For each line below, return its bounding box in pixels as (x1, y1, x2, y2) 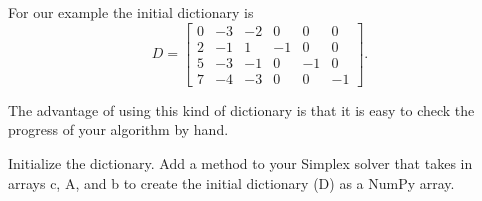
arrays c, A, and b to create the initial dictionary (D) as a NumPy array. (8, 172, 455, 193)
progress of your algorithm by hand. (8, 119, 229, 140)
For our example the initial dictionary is (8, 2, 254, 22)
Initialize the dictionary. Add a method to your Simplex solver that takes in (8, 152, 473, 173)
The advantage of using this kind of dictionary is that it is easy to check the (8, 99, 475, 120)
